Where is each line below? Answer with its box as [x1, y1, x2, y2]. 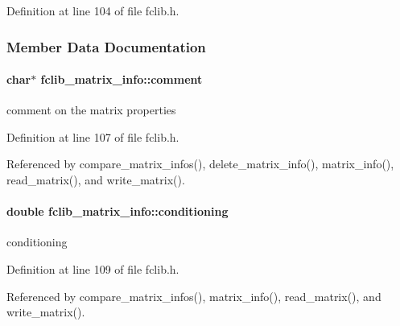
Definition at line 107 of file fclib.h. [6, 128, 179, 145]
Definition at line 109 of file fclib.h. [6, 261, 179, 277]
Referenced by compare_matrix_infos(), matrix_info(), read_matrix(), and [6, 287, 381, 304]
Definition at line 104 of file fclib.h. [6, 2, 179, 19]
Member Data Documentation [6, 36, 206, 56]
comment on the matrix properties [6, 101, 176, 118]
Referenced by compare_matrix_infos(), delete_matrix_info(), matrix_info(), [6, 155, 394, 172]
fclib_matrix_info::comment [40, 71, 203, 88]
